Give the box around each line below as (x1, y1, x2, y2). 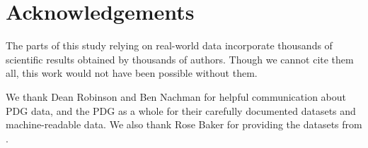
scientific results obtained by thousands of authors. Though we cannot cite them (6, 51, 354, 66)
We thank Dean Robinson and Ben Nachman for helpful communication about (6, 89, 347, 104)
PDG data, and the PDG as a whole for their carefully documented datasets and (6, 103, 356, 118)
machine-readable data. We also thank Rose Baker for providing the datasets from (6, 117, 362, 132)
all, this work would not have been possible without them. (6, 66, 258, 80)
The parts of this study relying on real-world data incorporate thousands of (6, 38, 333, 53)
